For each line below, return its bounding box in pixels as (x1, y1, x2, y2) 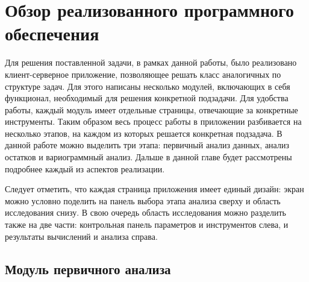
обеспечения (5, 21, 99, 46)
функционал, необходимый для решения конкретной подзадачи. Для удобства (5, 92, 289, 104)
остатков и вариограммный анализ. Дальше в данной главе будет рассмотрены (5, 151, 292, 163)
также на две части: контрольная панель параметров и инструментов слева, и (5, 218, 289, 231)
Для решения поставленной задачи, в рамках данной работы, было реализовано (5, 56, 297, 69)
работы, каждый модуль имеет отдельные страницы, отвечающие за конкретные (5, 103, 298, 116)
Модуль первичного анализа (5, 259, 171, 278)
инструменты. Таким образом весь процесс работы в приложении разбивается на (5, 115, 302, 128)
